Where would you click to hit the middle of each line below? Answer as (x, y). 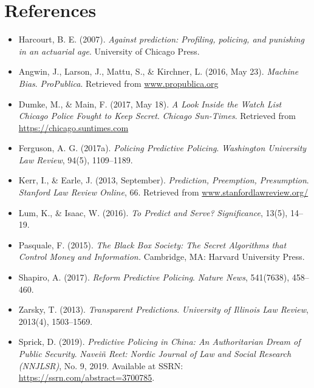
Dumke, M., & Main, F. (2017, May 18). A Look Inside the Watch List (150, 104)
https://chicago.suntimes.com (73, 127)
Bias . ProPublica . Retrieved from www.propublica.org (118, 83)
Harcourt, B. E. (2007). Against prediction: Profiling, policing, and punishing (161, 39)
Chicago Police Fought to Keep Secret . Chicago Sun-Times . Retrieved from (157, 116)
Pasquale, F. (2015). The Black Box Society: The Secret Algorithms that (152, 244)
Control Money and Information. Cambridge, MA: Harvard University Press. (162, 257)
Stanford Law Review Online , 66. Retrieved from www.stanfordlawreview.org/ (163, 192)
